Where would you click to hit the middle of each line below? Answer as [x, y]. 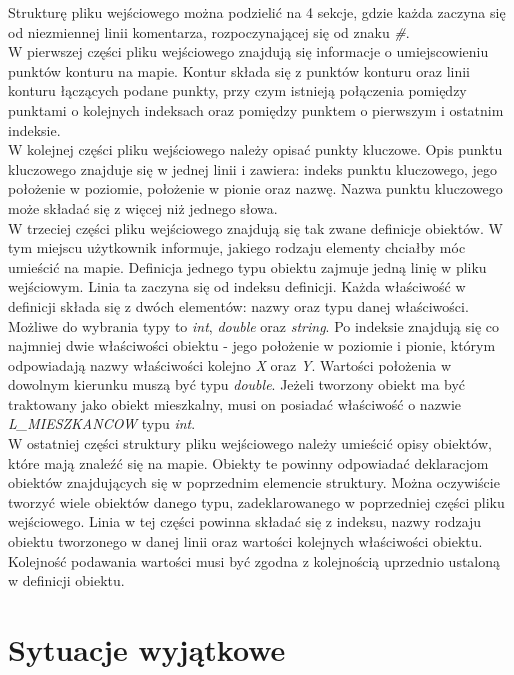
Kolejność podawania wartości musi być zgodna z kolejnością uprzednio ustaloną [254, 560]
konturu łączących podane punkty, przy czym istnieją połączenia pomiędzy [237, 90]
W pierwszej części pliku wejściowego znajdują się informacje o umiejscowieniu [248, 51]
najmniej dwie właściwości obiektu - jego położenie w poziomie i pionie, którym [252, 345]
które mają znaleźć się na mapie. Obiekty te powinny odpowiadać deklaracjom [248, 462]
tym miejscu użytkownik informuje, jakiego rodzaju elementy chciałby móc [237, 247]
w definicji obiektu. [66, 580]
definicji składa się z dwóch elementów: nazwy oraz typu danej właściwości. [238, 305]
